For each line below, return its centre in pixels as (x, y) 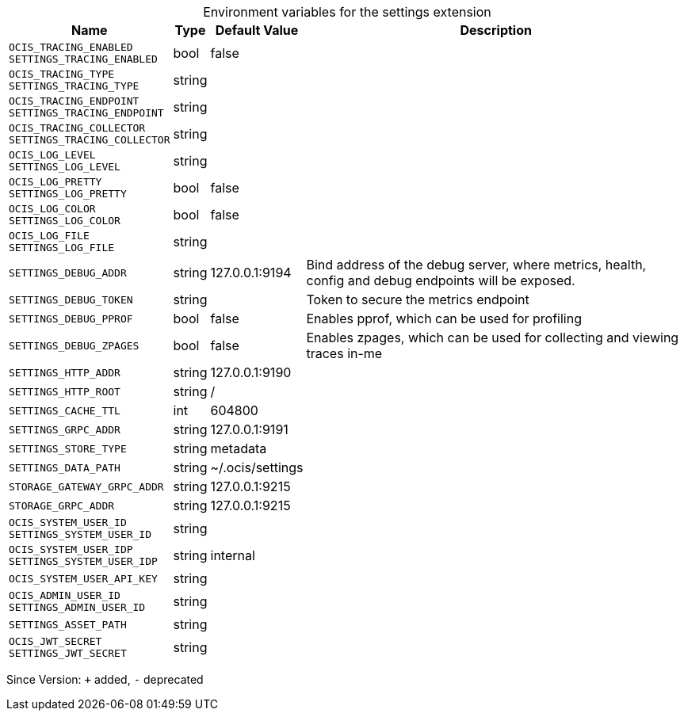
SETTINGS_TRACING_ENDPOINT (86, 113)
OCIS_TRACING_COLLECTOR (77, 128)
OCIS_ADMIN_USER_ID (65, 595)
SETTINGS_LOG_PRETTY (68, 194)
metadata (239, 448)
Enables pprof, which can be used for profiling (444, 318)
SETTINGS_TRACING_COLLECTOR (90, 140)
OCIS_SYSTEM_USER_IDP (71, 549)
